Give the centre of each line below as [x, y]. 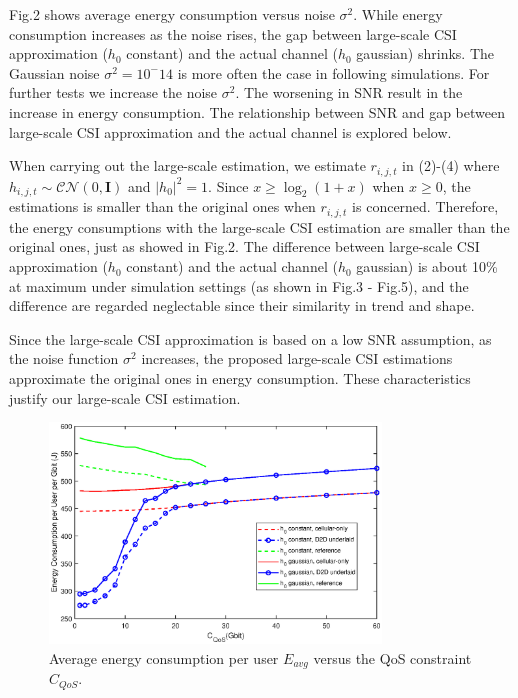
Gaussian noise [54, 72]
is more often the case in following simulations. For [333, 72]
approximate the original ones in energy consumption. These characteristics [240, 378]
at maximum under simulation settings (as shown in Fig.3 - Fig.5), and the [239, 285]
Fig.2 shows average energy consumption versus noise [172, 14]
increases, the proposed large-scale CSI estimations [297, 358]
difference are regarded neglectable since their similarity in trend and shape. [242, 305]
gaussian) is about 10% [427, 266]
